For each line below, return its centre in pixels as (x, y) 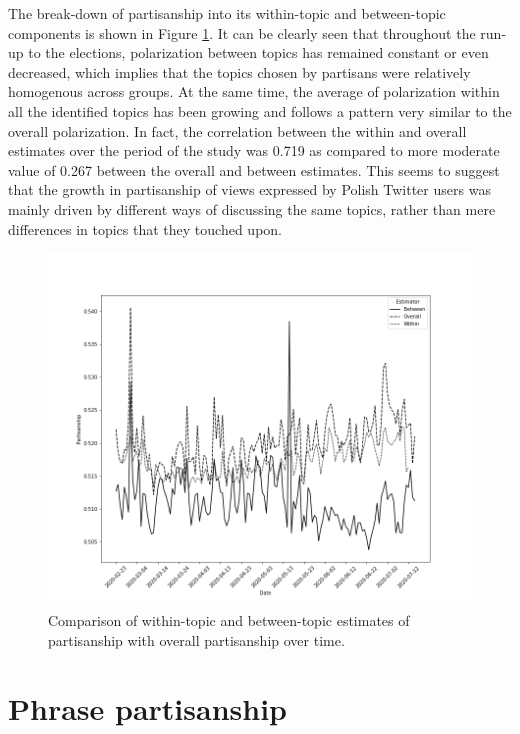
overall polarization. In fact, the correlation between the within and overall (237, 130)
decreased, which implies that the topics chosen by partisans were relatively (239, 71)
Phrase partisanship (147, 708)
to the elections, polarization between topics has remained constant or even (258, 52)
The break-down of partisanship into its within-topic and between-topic (227, 13)
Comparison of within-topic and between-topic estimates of (229, 620)
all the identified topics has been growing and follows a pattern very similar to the (260, 110)
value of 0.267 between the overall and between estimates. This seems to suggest (254, 169)
